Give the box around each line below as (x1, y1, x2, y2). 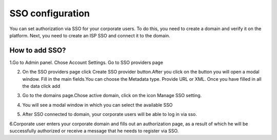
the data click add (22, 83, 61, 89)
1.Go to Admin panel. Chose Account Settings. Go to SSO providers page (9, 59, 164, 65)
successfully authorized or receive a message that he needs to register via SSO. (9, 128, 179, 134)
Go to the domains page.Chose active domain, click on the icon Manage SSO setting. (22, 92, 202, 99)
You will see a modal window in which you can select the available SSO (22, 102, 173, 108)
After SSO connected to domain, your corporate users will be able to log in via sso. (22, 111, 197, 118)
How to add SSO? (9, 46, 66, 55)
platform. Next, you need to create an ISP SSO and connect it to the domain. (9, 32, 170, 38)
